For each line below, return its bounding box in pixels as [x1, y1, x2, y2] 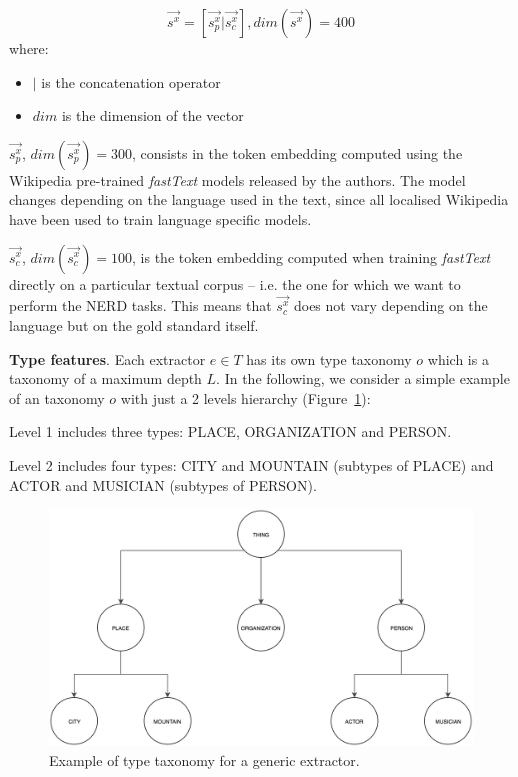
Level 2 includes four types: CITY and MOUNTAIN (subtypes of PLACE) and [9, 455, 494, 476]
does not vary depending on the [293, 295, 488, 316]
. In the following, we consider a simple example [216, 368, 510, 389]
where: [9, 38, 49, 58]
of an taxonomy [9, 387, 105, 408]
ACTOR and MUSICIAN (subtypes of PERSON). [9, 474, 317, 495]
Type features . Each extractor [9, 348, 206, 369]
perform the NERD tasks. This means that [9, 295, 272, 316]
